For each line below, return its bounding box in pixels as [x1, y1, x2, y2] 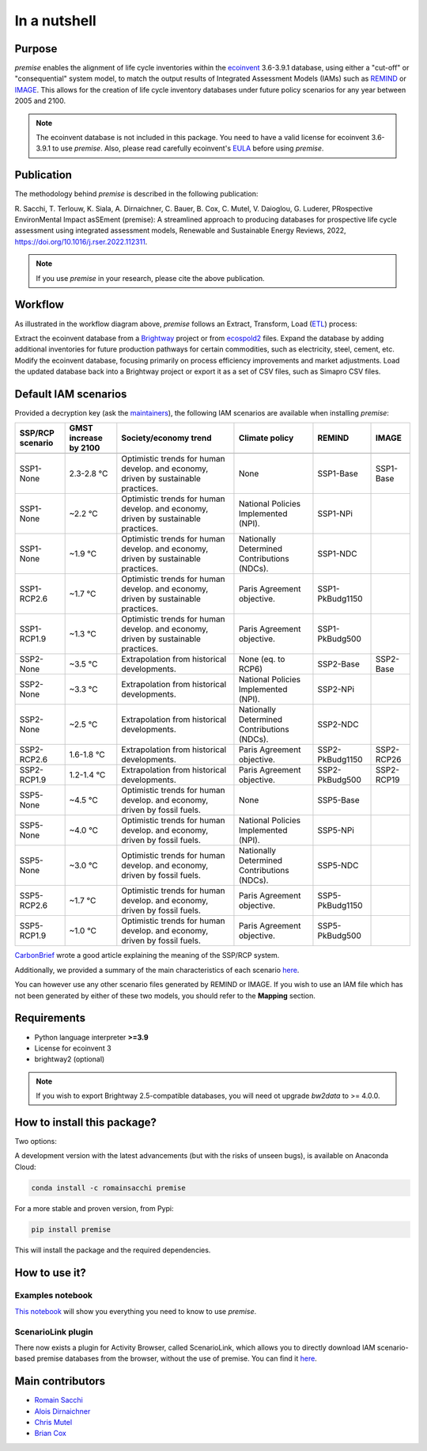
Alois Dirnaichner [34, 1406, 91, 1416]
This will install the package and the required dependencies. [14, 1245, 211, 1255]
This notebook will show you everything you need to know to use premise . [14, 1306, 257, 1316]
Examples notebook [14, 1290, 93, 1301]
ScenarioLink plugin [14, 1326, 94, 1337]
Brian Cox [34, 1429, 66, 1438]
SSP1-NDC [317, 549, 357, 560]
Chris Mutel [34, 1418, 73, 1427]
